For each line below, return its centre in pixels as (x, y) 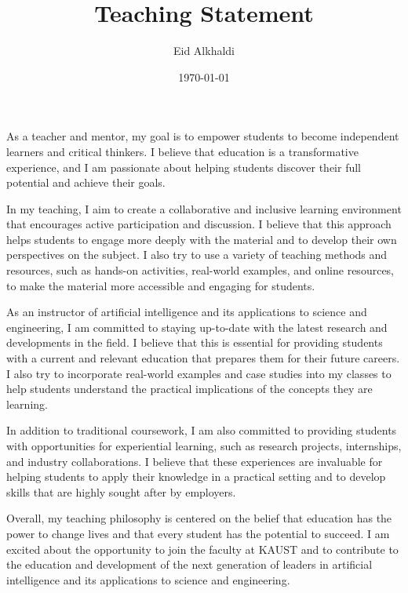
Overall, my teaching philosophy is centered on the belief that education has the (199, 518)
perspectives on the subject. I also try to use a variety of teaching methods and (197, 255)
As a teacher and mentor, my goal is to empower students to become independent (203, 136)
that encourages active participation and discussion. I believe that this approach (199, 224)
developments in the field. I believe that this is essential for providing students (195, 342)
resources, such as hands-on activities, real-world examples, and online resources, (200, 270)
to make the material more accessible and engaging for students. (161, 285)
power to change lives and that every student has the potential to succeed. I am (198, 533)
